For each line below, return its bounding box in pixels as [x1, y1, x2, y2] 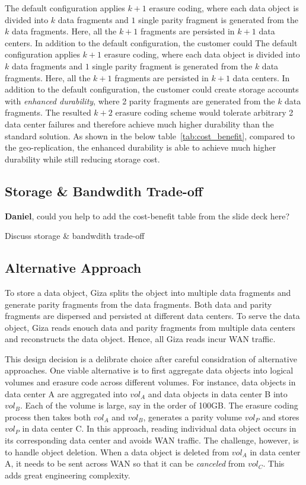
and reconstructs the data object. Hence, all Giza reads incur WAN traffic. [5, 333, 276, 345]
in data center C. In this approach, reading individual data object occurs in [22, 422, 297, 435]
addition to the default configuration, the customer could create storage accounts [5, 83, 299, 95]
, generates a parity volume [143, 410, 243, 423]
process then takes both [5, 410, 91, 423]
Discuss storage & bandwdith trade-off [5, 229, 145, 242]
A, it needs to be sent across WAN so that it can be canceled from [5, 457, 246, 470]
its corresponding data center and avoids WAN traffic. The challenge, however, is [5, 434, 299, 446]
